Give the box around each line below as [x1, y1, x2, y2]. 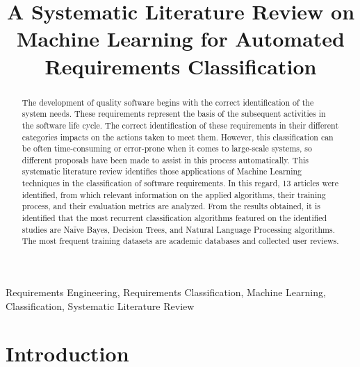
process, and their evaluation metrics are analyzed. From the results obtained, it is [22, 200, 320, 212]
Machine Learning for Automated [17, 24, 345, 53]
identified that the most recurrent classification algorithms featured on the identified [22, 212, 327, 224]
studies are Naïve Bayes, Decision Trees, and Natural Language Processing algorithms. [22, 223, 335, 235]
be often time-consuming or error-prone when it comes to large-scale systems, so [22, 142, 312, 154]
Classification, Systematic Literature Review [6, 298, 195, 313]
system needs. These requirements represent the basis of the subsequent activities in [22, 108, 326, 120]
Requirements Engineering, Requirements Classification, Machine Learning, [6, 285, 326, 300]
